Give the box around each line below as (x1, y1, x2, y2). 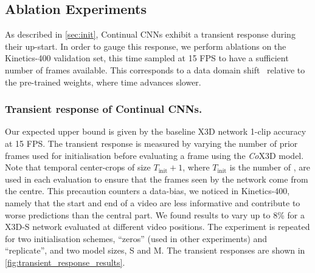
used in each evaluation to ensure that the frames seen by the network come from (5, 172, 308, 185)
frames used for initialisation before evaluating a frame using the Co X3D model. (5, 149, 304, 161)
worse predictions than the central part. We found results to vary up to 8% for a (5, 208, 305, 221)
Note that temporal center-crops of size (5, 161, 151, 174)
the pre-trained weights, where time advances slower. (5, 75, 201, 88)
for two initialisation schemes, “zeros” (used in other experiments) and (5, 232, 268, 244)
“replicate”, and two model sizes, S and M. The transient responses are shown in (5, 244, 305, 257)
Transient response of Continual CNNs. (5, 101, 202, 116)
